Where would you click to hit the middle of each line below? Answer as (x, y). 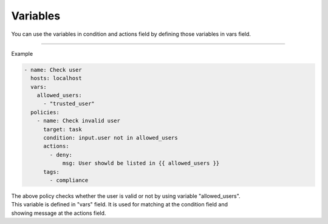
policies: (45, 112)
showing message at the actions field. (59, 213)
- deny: (61, 154)
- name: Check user (53, 70)
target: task (63, 129)
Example (22, 53)
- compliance (69, 180)
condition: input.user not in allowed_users (111, 138)
